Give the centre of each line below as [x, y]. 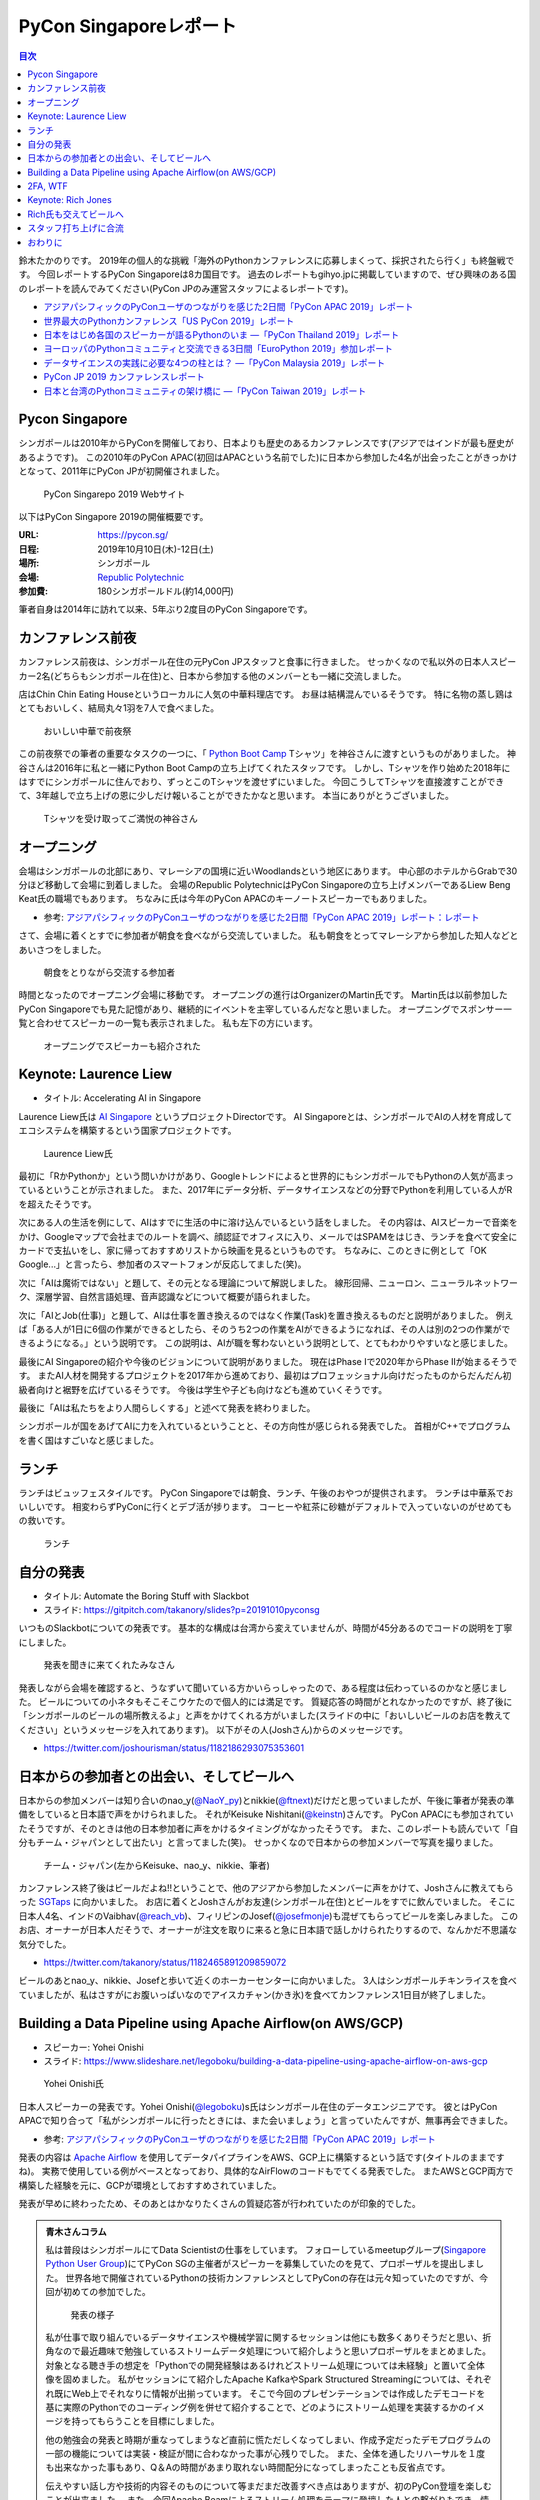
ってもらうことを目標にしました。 [150, 2421]
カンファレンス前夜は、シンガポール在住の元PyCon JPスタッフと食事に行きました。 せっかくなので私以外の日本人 [254, 662]
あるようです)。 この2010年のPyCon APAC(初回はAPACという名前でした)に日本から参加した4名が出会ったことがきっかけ [268, 457]
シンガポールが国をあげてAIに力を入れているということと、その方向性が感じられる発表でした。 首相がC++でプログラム [264, 1426]
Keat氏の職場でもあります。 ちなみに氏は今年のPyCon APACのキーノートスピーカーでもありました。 [225, 899]
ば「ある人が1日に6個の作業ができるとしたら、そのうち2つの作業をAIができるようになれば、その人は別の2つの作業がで [264, 1329]
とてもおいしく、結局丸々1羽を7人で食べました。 [119, 708]
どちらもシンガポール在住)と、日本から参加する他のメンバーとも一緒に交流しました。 [230, 676]
